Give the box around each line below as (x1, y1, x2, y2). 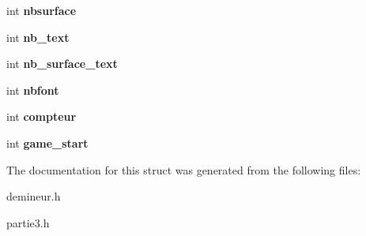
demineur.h (6, 188, 61, 204)
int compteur (6, 108, 77, 125)
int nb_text (6, 28, 70, 45)
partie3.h (6, 214, 50, 230)
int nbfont (6, 81, 59, 98)
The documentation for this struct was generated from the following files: (6, 161, 361, 178)
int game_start (6, 134, 89, 151)
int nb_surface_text (6, 55, 118, 72)
